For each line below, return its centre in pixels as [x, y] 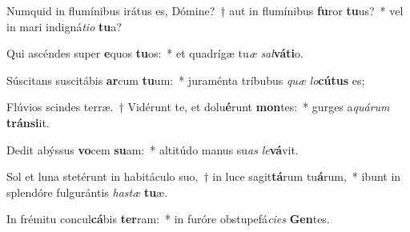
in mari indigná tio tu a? [64, 26]
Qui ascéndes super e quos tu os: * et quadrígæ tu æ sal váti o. [155, 53]
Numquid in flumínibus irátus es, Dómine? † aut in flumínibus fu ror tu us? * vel [205, 10]
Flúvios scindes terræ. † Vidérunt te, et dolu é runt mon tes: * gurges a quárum [198, 107]
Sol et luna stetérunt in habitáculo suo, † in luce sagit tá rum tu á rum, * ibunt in [204, 176]
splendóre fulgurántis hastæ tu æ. [87, 192]
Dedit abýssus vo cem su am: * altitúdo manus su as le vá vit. [153, 149]
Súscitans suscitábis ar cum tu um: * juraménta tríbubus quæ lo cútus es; [186, 80]
